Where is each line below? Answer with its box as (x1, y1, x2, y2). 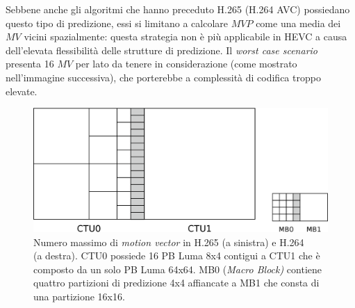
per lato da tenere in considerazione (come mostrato (75, 56, 297, 71)
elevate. (6, 83, 38, 98)
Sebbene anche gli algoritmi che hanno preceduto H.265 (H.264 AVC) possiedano (6, 2, 350, 16)
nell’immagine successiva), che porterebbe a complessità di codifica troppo (6, 70, 321, 84)
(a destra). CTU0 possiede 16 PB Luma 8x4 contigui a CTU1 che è (33, 248, 320, 263)
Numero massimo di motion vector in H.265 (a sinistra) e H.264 (33, 234, 304, 249)
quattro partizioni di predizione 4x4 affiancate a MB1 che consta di (33, 275, 320, 290)
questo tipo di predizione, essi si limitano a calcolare (6, 15, 229, 30)
